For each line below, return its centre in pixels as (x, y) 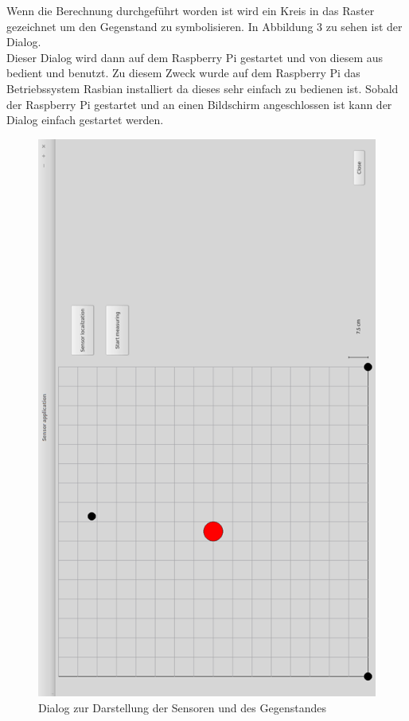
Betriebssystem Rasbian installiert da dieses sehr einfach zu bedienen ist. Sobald (203, 88)
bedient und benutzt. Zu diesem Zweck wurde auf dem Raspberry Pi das (183, 73)
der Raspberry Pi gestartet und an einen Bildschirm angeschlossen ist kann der (199, 104)
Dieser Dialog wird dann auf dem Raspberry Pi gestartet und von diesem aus (195, 57)
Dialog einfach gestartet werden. (85, 120)
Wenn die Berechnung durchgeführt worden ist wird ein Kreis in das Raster (191, 10)
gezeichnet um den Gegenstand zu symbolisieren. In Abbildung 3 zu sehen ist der (204, 26)
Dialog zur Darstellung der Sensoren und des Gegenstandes (182, 707)
